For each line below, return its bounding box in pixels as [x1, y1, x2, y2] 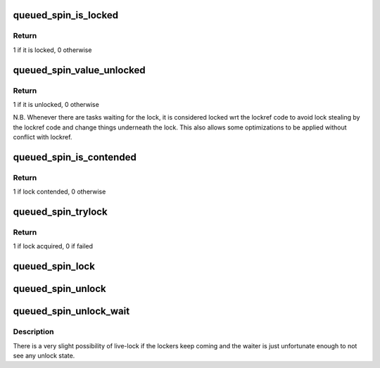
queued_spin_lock [13, 260, 95, 272]
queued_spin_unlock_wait [13, 305, 130, 317]
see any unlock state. [13, 351, 75, 360]
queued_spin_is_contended [13, 151, 137, 163]
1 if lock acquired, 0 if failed [13, 242, 94, 250]
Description [13, 327, 54, 337]
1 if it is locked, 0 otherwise [13, 46, 92, 54]
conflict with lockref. [13, 133, 72, 141]
